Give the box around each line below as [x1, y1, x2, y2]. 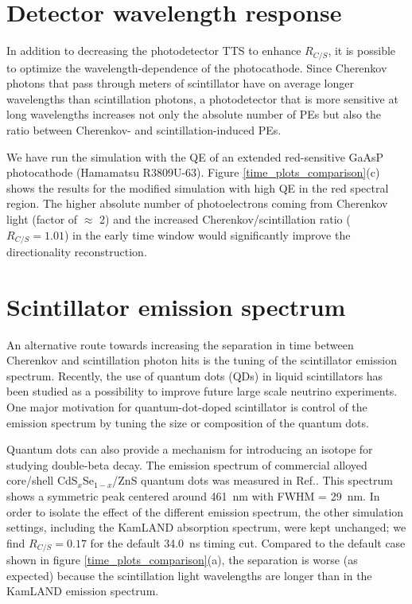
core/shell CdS [6, 472, 78, 489]
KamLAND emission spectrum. [6, 583, 159, 599]
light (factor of [6, 210, 78, 227]
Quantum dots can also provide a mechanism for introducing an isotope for [6, 441, 373, 458]
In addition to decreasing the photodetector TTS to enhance [6, 42, 301, 59]
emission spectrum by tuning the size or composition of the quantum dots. [6, 414, 369, 431]
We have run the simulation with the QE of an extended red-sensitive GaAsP [6, 148, 384, 165]
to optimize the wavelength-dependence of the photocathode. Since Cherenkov [6, 59, 387, 76]
